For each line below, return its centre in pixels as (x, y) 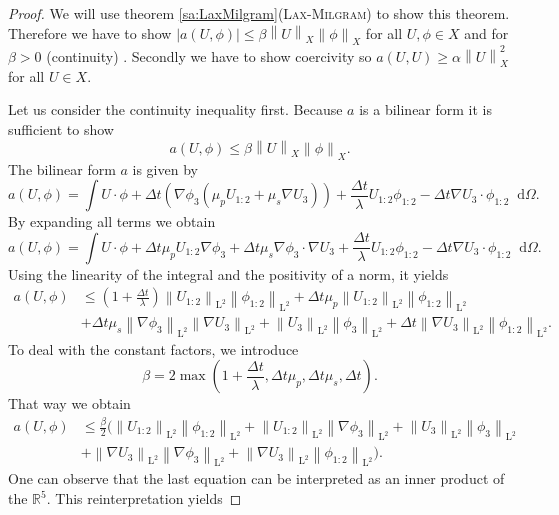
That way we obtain (69, 403)
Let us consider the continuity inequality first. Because (175, 109)
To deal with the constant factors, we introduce (153, 348)
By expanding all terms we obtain (112, 221)
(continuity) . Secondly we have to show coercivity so (209, 56)
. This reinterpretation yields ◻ (144, 498)
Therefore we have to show (90, 32)
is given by (165, 168)
